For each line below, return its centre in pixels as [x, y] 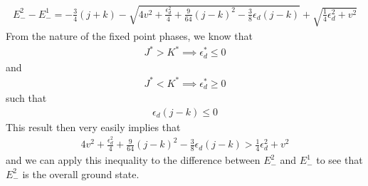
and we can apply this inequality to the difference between [133, 160]
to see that [340, 160]
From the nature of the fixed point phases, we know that [129, 35]
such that [26, 98]
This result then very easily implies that [93, 126]
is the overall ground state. [81, 174]
